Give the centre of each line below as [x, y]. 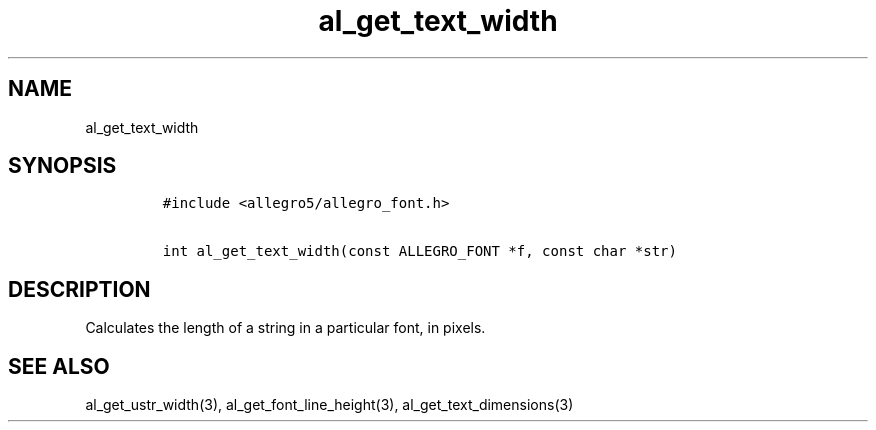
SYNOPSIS [62, 166]
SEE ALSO [59, 366]
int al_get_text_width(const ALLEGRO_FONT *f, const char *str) [419, 251]
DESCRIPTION [79, 289]
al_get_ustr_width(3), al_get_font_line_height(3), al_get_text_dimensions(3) [329, 405]
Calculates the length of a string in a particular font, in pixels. [285, 328]
